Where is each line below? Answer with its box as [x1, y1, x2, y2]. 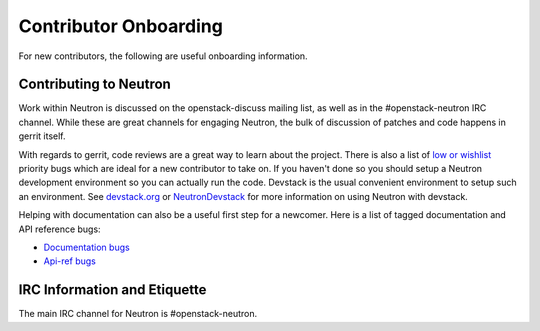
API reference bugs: [18, 223, 101, 235]
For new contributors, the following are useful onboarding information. [18, 50, 309, 62]
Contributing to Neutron [18, 76, 172, 93]
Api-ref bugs [43, 255, 97, 267]
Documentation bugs [43, 241, 130, 253]
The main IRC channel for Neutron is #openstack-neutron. [18, 308, 258, 320]
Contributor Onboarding [18, 15, 224, 37]
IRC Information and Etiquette [18, 281, 207, 299]
